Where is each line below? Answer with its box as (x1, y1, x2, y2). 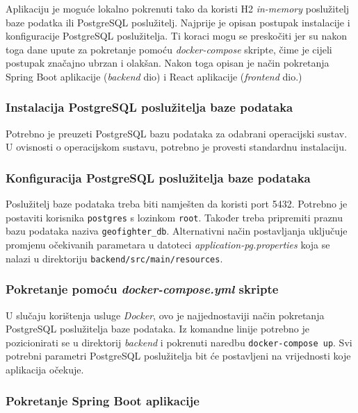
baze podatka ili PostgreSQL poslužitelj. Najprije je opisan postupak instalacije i (6, 15, 350, 29)
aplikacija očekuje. (6, 362, 84, 376)
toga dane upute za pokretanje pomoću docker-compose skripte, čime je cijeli (6, 42, 332, 56)
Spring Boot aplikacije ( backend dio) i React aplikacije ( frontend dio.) (6, 69, 302, 83)
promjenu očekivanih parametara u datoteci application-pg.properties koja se (6, 237, 330, 252)
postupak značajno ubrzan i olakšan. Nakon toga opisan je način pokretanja (6, 56, 329, 70)
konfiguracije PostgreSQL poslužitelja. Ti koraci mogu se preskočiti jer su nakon (6, 28, 347, 43)
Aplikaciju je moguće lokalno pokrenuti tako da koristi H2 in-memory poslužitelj (6, 1, 350, 15)
